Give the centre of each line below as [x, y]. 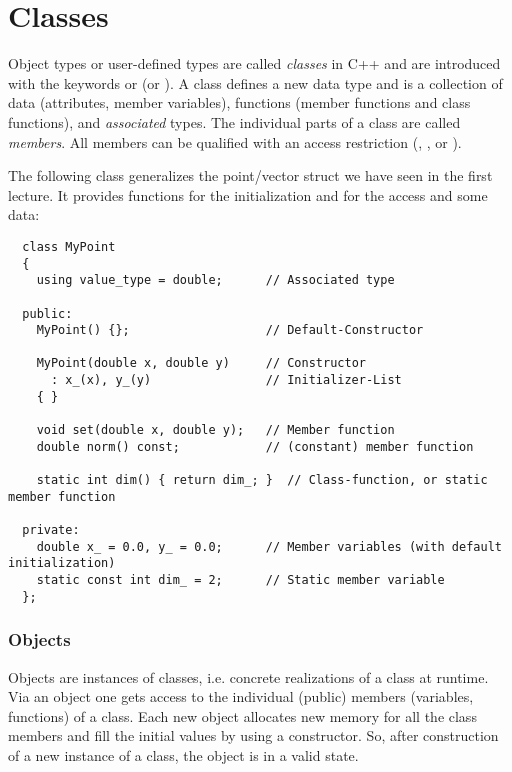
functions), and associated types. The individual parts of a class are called [234, 121]
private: [51, 530]
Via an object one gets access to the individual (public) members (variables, [241, 696]
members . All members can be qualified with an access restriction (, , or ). [235, 141]
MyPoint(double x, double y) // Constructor [201, 363]
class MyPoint [69, 246]
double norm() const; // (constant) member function [255, 446]
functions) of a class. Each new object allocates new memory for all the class [242, 715]
